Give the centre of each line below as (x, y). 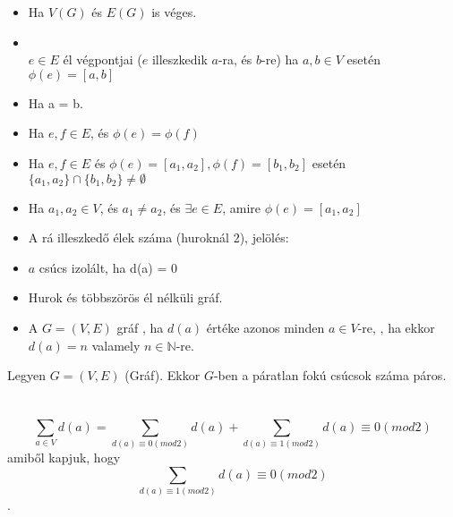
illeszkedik (179, 59)
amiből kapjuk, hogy (64, 458)
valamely (116, 345)
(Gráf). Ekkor (162, 375)
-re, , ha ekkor (396, 327)
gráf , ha (140, 327)
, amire (241, 207)
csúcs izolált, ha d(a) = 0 (108, 267)
